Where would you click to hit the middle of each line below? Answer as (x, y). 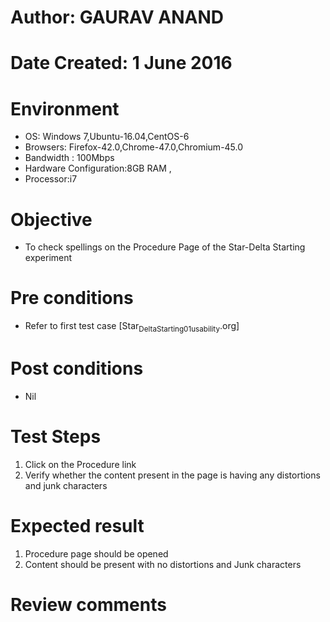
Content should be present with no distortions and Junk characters (163, 564)
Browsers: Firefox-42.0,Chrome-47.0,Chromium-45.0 (134, 147)
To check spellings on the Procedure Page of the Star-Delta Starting (165, 247)
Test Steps (56, 437)
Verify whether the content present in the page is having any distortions (172, 475)
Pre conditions (72, 298)
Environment (65, 108)
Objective (51, 219)
